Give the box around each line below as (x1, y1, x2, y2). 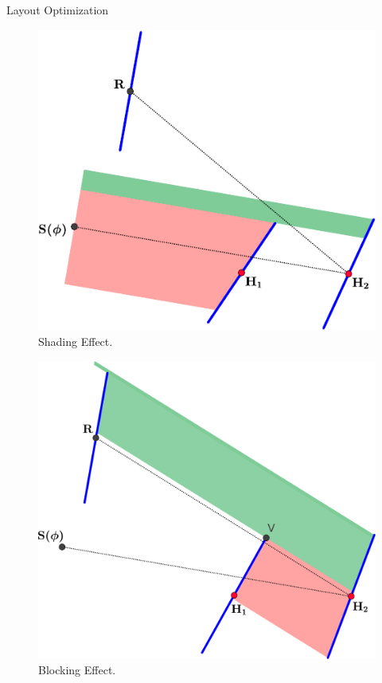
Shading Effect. (38, 333, 113, 350)
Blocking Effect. (38, 661, 116, 678)
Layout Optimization (6, 2, 109, 18)
